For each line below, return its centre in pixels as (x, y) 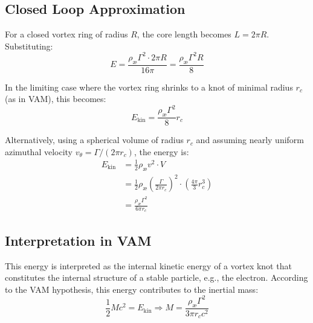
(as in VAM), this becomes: (56, 99)
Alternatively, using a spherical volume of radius (94, 140)
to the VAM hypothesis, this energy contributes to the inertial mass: (132, 289)
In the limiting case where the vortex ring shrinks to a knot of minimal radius (149, 87)
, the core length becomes (184, 34)
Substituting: (29, 46)
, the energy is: (161, 151)
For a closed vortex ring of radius (66, 34)
